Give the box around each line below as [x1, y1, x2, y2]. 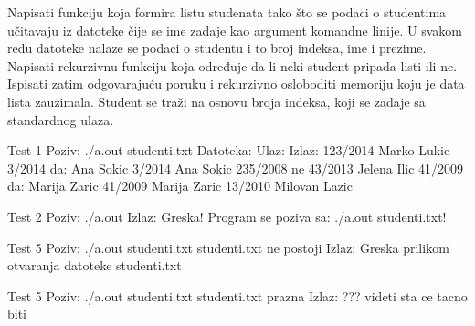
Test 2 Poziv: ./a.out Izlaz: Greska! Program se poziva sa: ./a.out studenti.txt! [7, 206, 447, 226]
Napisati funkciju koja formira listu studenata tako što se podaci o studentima [7, 3, 447, 21]
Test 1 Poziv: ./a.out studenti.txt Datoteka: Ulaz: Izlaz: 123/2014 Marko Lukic [7, 141, 450, 160]
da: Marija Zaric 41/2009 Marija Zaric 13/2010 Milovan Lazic [7, 176, 353, 195]
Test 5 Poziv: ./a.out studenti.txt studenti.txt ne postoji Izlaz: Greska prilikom [7, 237, 449, 257]
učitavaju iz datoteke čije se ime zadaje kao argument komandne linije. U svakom [7, 20, 462, 39]
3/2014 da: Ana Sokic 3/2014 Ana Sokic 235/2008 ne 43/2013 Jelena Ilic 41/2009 [7, 158, 464, 177]
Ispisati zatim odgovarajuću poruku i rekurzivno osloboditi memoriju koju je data [7, 74, 465, 93]
